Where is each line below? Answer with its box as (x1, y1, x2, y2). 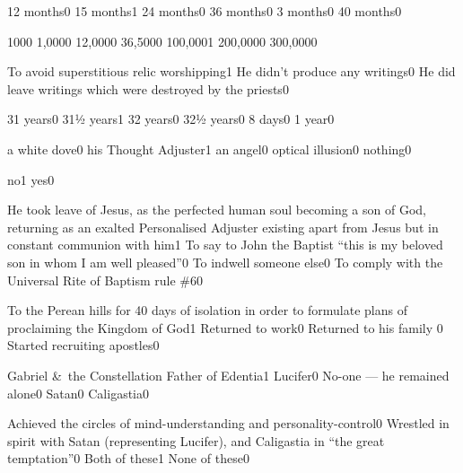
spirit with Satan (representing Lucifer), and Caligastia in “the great (7, 431, 385, 450)
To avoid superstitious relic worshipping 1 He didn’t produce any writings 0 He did (7, 62, 456, 81)
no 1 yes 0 (7, 170, 55, 188)
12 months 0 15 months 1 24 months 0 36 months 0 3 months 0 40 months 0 (7, 2, 402, 20)
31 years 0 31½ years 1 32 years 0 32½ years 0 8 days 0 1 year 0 (7, 109, 335, 128)
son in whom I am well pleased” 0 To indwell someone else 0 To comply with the (7, 252, 443, 271)
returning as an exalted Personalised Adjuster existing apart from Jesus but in (7, 217, 439, 236)
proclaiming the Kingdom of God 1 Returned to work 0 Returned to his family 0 (7, 318, 443, 337)
